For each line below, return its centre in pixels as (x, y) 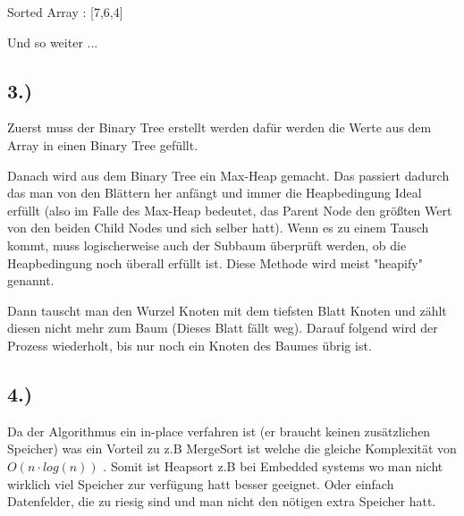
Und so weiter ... (53, 42)
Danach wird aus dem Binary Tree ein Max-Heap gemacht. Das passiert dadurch (228, 175)
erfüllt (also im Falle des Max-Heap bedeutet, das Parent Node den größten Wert (230, 210)
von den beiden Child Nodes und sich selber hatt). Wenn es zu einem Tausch (218, 228)
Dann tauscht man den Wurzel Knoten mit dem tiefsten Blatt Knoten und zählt (227, 310)
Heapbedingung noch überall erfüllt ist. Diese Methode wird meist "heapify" (215, 262)
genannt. (31, 280)
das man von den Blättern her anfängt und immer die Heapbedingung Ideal (215, 193)
